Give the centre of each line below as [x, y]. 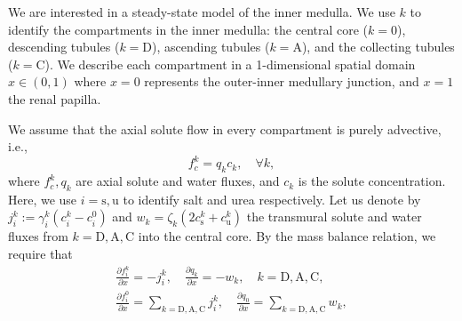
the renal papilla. [55, 98]
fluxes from [38, 236]
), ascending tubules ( [211, 47]
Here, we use [43, 199]
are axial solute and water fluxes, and [178, 181]
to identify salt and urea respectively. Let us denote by [272, 199]
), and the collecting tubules [378, 47]
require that [40, 254]
